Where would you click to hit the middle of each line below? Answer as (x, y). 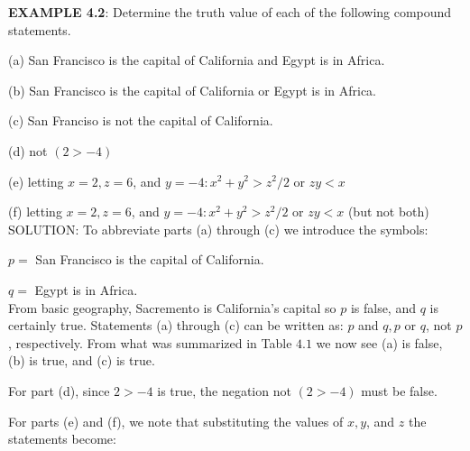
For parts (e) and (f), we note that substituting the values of (176, 421)
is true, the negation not (224, 390)
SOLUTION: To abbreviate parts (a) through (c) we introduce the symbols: (218, 229)
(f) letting (35, 212)
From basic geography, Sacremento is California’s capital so (172, 307)
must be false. (399, 390)
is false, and (383, 307)
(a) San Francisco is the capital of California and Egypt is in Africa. (197, 60)
